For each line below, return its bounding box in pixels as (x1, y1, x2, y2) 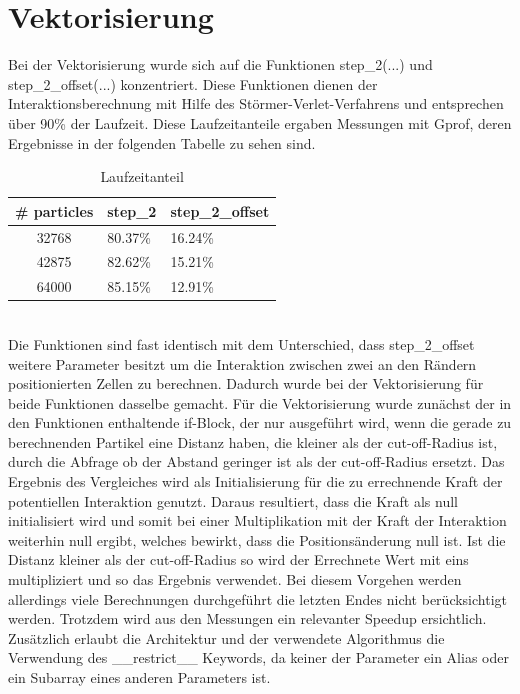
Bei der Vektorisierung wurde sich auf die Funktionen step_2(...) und (8, 54, 433, 75)
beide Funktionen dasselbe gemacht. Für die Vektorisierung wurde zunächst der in (8, 392, 512, 413)
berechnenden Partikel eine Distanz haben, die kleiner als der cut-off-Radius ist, (8, 431, 498, 452)
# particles (15, 200, 94, 221)
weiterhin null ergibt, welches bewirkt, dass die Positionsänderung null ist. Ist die (8, 529, 506, 550)
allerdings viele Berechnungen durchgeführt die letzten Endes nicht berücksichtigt (8, 588, 507, 609)
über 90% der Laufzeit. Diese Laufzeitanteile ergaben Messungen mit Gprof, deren (8, 112, 512, 133)
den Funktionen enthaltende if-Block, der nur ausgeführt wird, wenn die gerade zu (8, 412, 512, 433)
